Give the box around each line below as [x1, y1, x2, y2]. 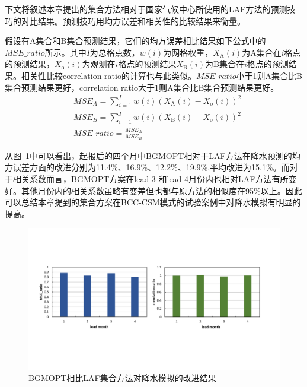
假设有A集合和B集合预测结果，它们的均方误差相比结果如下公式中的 [5, 34, 266, 47]
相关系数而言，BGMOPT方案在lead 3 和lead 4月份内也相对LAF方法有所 [12, 172, 289, 185]
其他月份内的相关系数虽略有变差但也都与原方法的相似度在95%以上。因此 [21, 184, 302, 196]
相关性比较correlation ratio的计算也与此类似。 [21, 69, 196, 81]
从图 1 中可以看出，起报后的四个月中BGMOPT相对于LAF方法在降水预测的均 [5, 149, 300, 161]
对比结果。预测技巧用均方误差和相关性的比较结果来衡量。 [21, 14, 245, 27]
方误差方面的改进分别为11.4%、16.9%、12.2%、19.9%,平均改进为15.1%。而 [5, 161, 290, 173]
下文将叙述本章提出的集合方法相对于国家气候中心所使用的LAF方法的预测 [5, 3, 287, 15]
